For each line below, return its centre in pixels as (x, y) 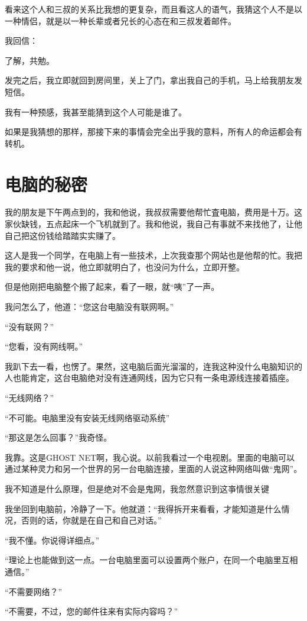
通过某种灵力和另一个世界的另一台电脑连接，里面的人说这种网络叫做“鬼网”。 (153, 469)
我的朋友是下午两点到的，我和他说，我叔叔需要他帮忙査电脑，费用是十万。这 (153, 212)
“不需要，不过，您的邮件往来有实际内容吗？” (92, 611)
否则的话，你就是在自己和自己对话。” (91, 520)
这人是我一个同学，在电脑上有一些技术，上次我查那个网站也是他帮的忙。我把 (153, 255)
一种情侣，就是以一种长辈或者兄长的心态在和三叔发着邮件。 (120, 20)
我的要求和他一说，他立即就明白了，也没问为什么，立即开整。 (125, 266)
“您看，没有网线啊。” (44, 346)
